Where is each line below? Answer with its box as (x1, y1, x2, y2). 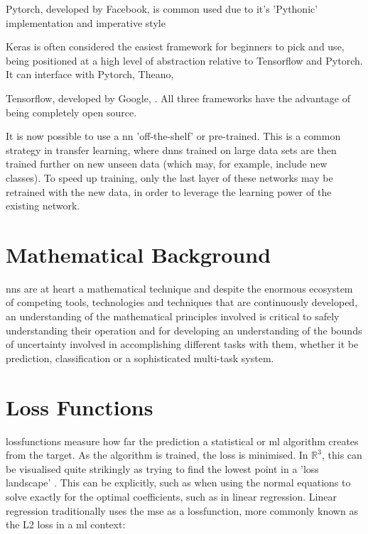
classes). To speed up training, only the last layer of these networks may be (6, 170, 333, 185)
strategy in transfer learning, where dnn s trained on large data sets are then (6, 142, 337, 157)
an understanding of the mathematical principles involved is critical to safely (6, 309, 340, 324)
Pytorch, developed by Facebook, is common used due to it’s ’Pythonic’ (6, 1, 318, 16)
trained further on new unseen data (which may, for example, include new (6, 156, 328, 171)
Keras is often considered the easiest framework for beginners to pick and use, (6, 39, 345, 54)
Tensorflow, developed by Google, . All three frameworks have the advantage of (6, 90, 350, 105)
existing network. (6, 198, 80, 213)
